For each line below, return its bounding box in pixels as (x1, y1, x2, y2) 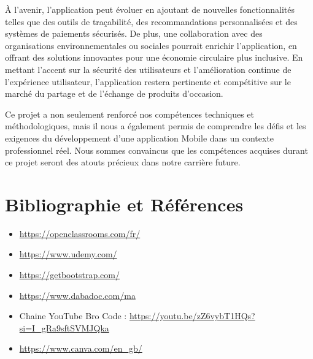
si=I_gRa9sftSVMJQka (19, 321, 109, 334)
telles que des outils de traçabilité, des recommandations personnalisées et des (5, 15, 298, 28)
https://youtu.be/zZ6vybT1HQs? (129, 309, 255, 322)
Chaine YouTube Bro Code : (19, 309, 127, 322)
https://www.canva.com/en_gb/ (19, 342, 142, 355)
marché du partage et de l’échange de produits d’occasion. (5, 87, 223, 100)
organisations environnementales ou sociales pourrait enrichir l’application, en (5, 39, 297, 51)
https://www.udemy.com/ (19, 248, 117, 260)
